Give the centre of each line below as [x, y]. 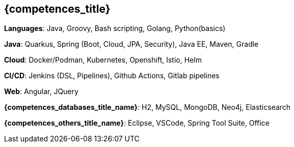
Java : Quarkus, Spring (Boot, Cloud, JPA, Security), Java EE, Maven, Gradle [131, 44]
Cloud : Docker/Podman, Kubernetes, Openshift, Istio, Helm [103, 60]
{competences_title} [57, 9]
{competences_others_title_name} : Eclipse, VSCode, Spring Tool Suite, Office [137, 123]
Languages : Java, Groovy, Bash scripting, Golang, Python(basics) [115, 28]
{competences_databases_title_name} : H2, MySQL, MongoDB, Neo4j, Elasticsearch [148, 107]
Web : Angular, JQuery [41, 92]
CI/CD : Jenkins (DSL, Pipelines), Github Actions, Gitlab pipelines [112, 76]
